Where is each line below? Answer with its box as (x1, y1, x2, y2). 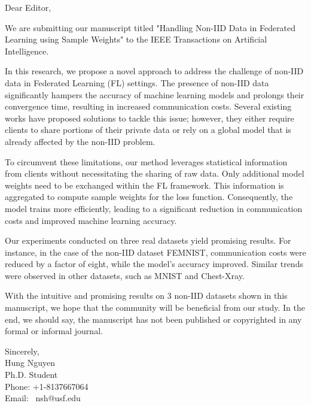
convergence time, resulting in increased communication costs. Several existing (5, 100, 292, 113)
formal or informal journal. (5, 325, 103, 337)
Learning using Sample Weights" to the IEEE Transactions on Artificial (5, 33, 267, 46)
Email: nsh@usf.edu (5, 392, 81, 404)
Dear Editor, (5, 1, 51, 13)
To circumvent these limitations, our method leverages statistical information (5, 155, 288, 168)
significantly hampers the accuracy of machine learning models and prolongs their (5, 88, 304, 101)
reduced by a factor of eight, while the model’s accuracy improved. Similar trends (5, 257, 303, 270)
